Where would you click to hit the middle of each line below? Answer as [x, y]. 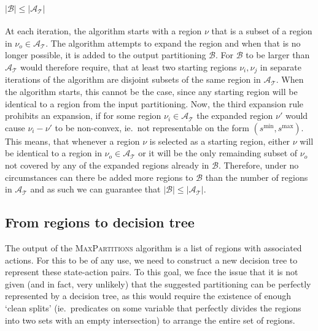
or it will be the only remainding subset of [218, 153]
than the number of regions [257, 177]
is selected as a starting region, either [220, 141]
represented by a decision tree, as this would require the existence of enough [148, 296]
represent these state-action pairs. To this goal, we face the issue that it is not [152, 272]
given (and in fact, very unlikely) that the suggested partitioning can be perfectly [158, 283]
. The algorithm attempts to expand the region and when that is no [173, 43]
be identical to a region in [53, 153]
